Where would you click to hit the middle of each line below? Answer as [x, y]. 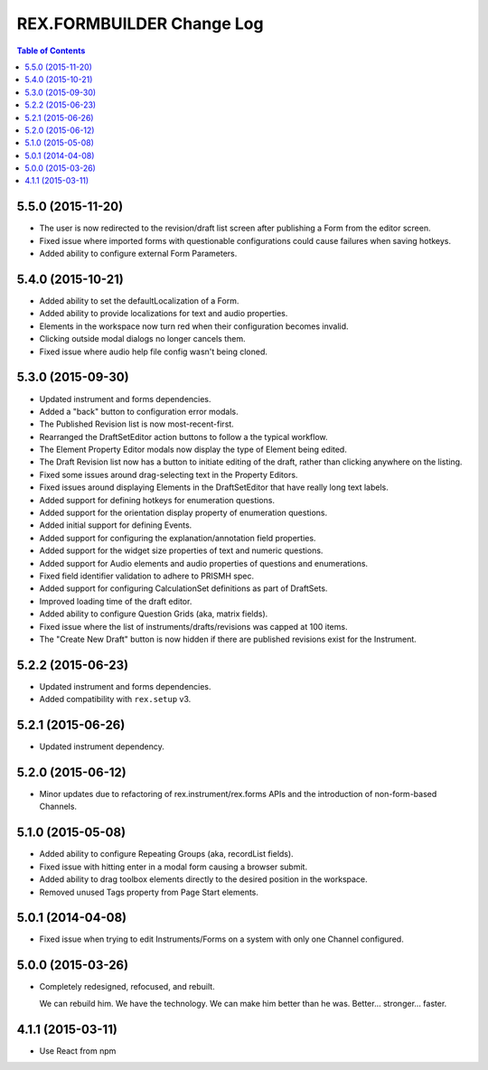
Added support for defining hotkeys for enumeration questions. [157, 500]
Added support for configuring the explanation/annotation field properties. [178, 538]
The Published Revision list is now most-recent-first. [136, 424]
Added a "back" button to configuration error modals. [139, 411]
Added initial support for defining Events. [116, 525]
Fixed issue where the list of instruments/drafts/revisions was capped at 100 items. [193, 626]
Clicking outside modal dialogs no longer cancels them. [142, 339]
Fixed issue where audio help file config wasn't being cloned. [154, 352]
